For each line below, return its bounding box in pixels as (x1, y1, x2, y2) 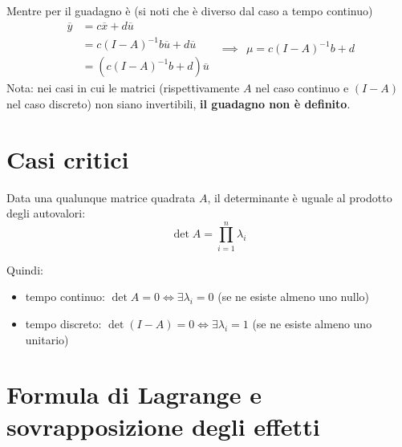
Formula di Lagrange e (6, 378, 262, 411)
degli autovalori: (6, 205, 86, 221)
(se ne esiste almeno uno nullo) (217, 288, 370, 305)
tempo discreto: (25, 315, 102, 331)
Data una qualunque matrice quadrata (6, 189, 196, 205)
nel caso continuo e (255, 79, 349, 96)
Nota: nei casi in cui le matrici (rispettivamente (6, 79, 240, 96)
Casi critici (6, 142, 129, 175)
